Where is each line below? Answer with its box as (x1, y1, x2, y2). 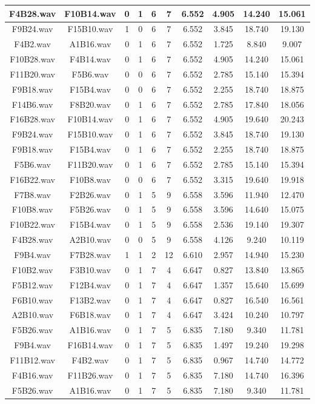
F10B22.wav (10, 218, 55, 231)
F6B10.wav (12, 293, 53, 306)
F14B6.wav (12, 98, 53, 110)
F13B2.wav (70, 293, 111, 306)
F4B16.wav (12, 368, 53, 381)
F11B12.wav (10, 353, 55, 366)
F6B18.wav (70, 308, 111, 321)
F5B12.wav (12, 278, 53, 291)
